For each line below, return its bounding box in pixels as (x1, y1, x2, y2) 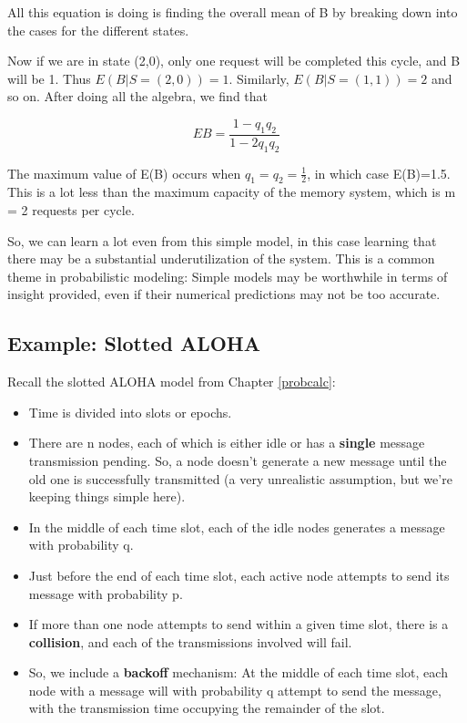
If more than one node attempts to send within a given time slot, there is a (28, 615, 449, 634)
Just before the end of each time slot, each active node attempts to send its (28, 565, 450, 584)
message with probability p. (28, 584, 183, 603)
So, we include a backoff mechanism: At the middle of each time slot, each (28, 663, 448, 682)
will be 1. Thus (7, 68, 91, 88)
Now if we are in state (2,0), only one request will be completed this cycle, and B (7, 51, 461, 70)
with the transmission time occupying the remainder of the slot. (28, 698, 385, 718)
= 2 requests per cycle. (7, 200, 135, 219)
